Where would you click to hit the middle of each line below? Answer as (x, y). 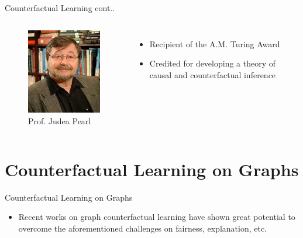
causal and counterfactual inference (213, 74)
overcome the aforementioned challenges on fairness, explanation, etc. (143, 228)
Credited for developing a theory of (213, 63)
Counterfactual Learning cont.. (60, 8)
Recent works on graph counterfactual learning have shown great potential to (157, 217)
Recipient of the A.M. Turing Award (215, 43)
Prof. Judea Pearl (60, 121)
